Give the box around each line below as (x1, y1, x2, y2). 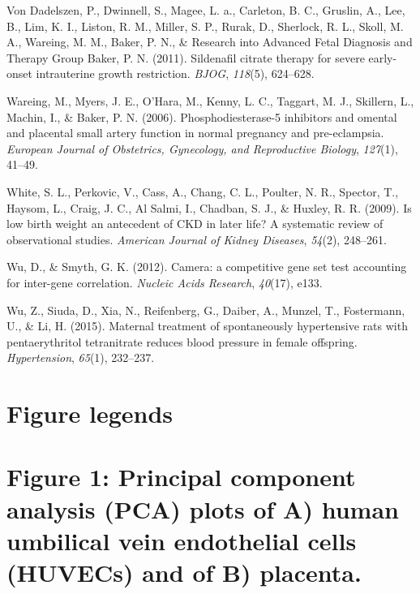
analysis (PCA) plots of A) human (6, 492, 399, 525)
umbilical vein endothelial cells (6, 523, 357, 557)
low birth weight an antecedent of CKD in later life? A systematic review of (6, 215, 384, 232)
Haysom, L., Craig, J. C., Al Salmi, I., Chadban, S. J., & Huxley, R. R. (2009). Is (6, 199, 412, 216)
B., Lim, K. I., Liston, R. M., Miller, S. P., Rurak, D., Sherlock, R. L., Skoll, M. (6, 17, 404, 34)
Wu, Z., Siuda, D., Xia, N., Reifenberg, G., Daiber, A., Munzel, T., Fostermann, (6, 301, 405, 318)
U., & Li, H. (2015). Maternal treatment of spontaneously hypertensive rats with (6, 317, 408, 334)
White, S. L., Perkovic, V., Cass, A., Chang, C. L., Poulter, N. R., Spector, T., (6, 183, 399, 200)
